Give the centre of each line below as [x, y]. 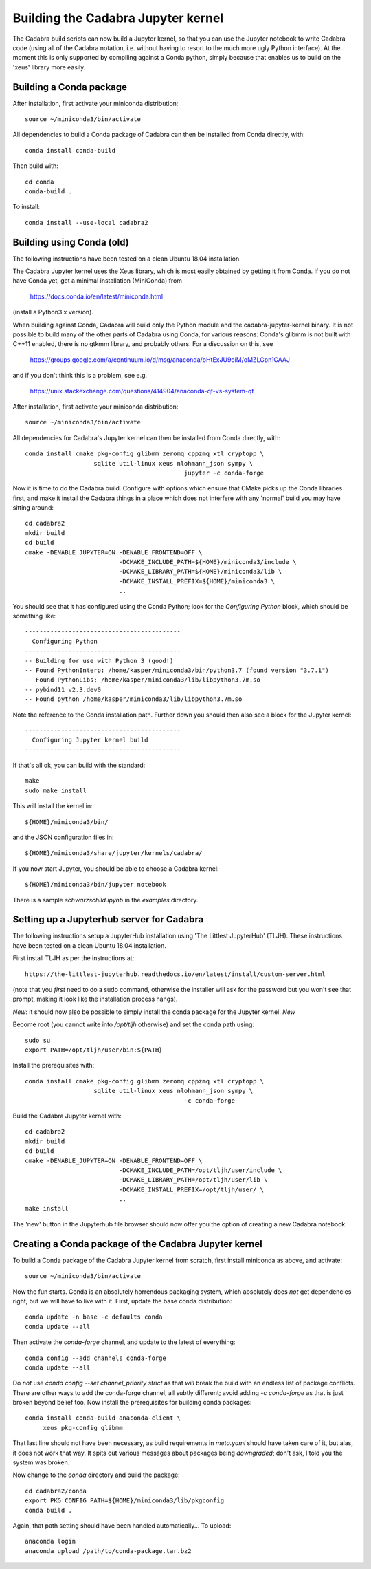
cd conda [40, 182]
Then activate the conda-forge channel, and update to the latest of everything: [124, 1342]
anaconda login [50, 1541]
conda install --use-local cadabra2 [87, 223]
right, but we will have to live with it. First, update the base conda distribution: [122, 1301]
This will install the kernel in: [53, 806]
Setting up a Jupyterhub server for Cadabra [108, 919]
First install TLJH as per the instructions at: [74, 958]
